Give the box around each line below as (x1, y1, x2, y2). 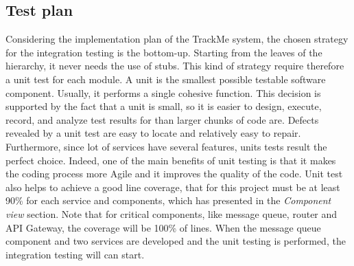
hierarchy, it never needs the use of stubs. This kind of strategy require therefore (5, 58, 344, 73)
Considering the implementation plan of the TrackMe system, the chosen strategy (5, 32, 349, 46)
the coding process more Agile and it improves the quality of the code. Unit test (5, 166, 343, 181)
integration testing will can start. (5, 247, 145, 261)
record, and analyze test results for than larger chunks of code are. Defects (5, 112, 319, 126)
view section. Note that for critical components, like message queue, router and (5, 206, 338, 221)
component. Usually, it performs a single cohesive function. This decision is (5, 85, 321, 100)
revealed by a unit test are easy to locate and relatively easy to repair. (5, 126, 301, 140)
